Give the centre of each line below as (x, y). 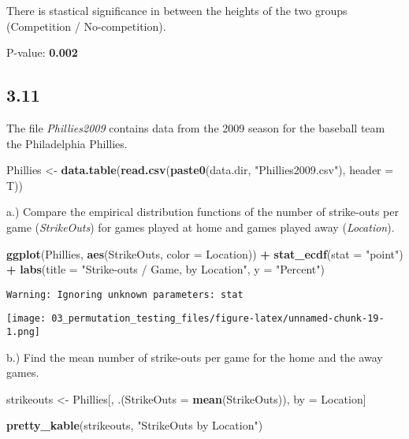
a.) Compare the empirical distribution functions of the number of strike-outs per (203, 212)
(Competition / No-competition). (86, 26)
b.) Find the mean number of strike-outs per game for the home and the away (195, 357)
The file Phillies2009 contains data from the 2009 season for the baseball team (196, 127)
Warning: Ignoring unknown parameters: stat (125, 294)
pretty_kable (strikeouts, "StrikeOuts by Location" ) (135, 425)
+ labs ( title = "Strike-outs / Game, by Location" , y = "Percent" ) (166, 269)
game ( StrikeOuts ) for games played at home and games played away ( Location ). (201, 227)
